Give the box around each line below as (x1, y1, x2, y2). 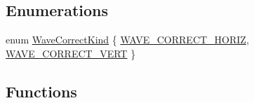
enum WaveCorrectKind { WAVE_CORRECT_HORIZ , (6, 32, 249, 47)
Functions (6, 80, 77, 102)
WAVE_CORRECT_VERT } (6, 46, 136, 60)
